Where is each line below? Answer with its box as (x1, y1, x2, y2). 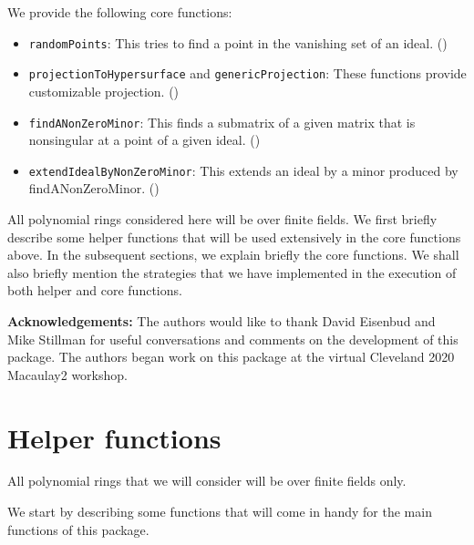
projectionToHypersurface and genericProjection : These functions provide (28, 64, 467, 83)
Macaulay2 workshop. (7, 365, 128, 384)
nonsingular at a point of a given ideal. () (28, 130, 261, 149)
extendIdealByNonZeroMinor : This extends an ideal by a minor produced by (28, 160, 459, 180)
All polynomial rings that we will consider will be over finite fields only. (7, 471, 407, 490)
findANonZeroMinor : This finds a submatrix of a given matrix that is (28, 112, 416, 131)
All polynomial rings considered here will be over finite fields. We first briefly (7, 210, 438, 228)
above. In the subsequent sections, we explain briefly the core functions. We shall (7, 245, 459, 264)
